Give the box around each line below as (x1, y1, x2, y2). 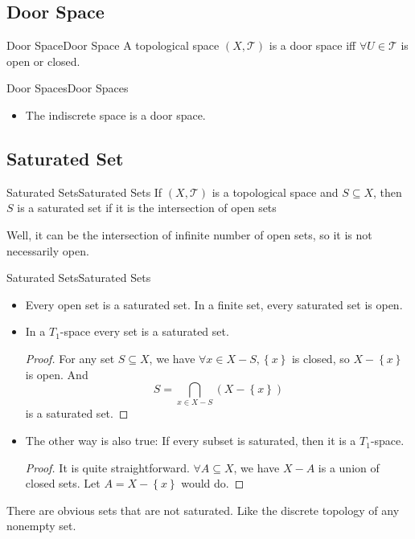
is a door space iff (269, 37, 356, 54)
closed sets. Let (25, 475, 101, 492)
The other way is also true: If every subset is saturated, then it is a (25, 432, 356, 449)
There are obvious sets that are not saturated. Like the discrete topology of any (6, 501, 400, 518)
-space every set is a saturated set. (60, 323, 229, 340)
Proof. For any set (25, 349, 115, 366)
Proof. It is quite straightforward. (25, 459, 190, 476)
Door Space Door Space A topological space (6, 37, 220, 54)
